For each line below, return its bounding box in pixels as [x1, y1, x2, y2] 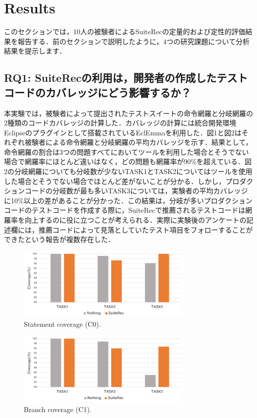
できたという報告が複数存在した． [4, 234, 115, 244]
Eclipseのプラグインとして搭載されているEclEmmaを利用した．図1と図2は [4, 127, 242, 137]
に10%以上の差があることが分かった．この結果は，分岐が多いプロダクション [4, 195, 253, 205]
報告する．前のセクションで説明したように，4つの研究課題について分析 [17, 36, 250, 46]
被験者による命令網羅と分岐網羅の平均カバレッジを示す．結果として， [24, 137, 253, 147]
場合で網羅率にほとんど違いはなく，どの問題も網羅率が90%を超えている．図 [4, 156, 252, 167]
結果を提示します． [4, 46, 66, 56]
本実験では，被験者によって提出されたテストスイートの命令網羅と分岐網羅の [4, 108, 253, 118]
